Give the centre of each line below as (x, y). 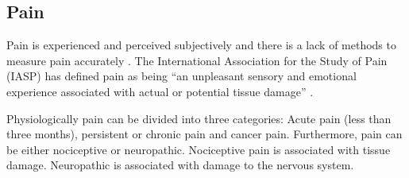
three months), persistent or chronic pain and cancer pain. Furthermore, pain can (204, 134)
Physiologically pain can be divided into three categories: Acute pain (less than (199, 118)
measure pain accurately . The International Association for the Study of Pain (197, 60)
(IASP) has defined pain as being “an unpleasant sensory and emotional (181, 76)
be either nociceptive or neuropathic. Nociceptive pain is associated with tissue (199, 149)
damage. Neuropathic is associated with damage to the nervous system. (180, 165)
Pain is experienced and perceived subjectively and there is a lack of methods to (201, 45)
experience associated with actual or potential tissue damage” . (160, 91)
